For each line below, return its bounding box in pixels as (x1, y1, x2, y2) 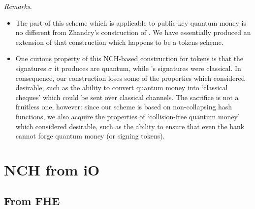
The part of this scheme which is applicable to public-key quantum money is (15, 17, 246, 28)
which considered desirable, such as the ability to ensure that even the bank (15, 121, 245, 131)
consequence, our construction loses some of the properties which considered (15, 72, 245, 83)
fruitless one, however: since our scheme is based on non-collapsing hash (15, 102, 232, 112)
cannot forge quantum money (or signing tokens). (15, 131, 165, 141)
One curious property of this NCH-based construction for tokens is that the (15, 53, 244, 64)
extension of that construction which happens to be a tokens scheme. (15, 36, 223, 47)
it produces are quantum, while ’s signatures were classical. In (54, 63, 241, 73)
